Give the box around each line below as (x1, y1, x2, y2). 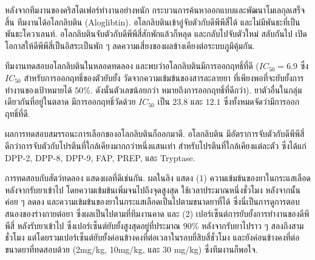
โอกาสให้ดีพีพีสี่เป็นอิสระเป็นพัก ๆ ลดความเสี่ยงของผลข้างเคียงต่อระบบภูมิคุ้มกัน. (5, 39, 255, 52)
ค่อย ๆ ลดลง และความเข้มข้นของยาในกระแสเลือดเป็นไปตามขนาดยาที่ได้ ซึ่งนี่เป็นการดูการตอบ (5, 195, 300, 208)
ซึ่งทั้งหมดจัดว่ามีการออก (223, 95, 300, 108)
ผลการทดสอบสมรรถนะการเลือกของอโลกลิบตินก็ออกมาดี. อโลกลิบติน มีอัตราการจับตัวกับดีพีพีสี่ (5, 127, 305, 140)
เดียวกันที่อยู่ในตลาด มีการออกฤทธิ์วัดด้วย (5, 95, 136, 108)
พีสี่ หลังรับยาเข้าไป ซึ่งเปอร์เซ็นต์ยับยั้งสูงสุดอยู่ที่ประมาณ (5, 219, 181, 232)
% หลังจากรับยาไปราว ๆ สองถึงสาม (191, 219, 304, 232)
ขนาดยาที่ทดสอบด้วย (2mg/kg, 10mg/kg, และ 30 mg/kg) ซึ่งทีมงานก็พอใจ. (5, 242, 258, 255)
